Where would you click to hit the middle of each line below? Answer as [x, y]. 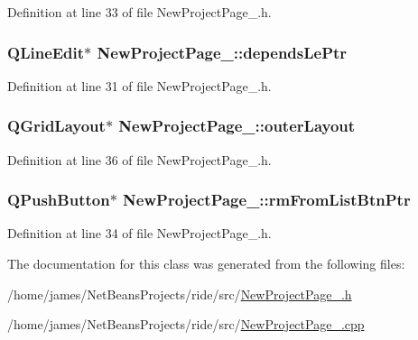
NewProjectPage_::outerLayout [237, 126]
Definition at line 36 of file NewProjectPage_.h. [139, 159]
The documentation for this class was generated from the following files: [206, 264]
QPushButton [59, 200]
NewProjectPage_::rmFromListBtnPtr [267, 200]
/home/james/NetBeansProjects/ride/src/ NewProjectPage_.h [180, 294]
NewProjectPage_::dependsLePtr [222, 52]
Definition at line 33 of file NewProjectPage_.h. [139, 12]
